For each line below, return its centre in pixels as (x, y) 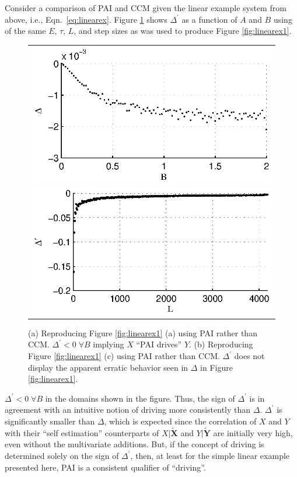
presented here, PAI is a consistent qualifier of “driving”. (105, 467)
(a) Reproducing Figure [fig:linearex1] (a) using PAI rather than (143, 332)
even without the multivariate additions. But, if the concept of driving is (134, 444)
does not (249, 356)
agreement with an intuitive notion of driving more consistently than (128, 410)
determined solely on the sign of (62, 456)
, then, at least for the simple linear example (210, 456)
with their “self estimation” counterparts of (82, 432)
